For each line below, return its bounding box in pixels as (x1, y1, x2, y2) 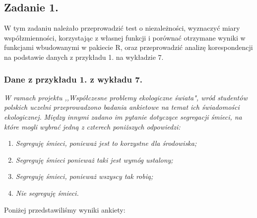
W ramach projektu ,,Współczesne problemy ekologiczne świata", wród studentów (4, 92, 248, 102)
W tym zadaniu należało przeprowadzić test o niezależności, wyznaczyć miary (4, 23, 240, 33)
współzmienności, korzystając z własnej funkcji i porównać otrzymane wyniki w (4, 32, 246, 43)
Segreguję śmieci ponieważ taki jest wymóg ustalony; (15, 154, 173, 165)
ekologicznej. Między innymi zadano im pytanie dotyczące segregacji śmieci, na (4, 111, 242, 122)
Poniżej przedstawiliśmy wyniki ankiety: (4, 204, 126, 215)
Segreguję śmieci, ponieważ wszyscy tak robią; (15, 171, 153, 181)
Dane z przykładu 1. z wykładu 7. (4, 73, 142, 85)
